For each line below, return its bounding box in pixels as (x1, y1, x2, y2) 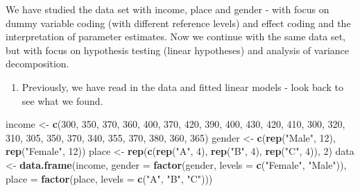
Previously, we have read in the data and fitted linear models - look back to (22, 79, 344, 94)
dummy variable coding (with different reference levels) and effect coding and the (6, 15, 351, 30)
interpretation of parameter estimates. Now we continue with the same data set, (6, 29, 346, 44)
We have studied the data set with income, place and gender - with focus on (6, 2, 329, 16)
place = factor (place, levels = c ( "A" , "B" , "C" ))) (6, 171, 213, 185)
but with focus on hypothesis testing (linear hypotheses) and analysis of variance (6, 42, 349, 57)
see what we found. (22, 93, 103, 108)
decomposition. (6, 56, 69, 71)
